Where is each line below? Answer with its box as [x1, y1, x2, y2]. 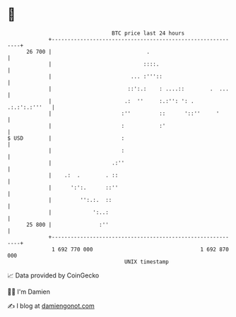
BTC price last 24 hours [112, 30, 185, 37]
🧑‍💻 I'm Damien [7, 287, 51, 296]
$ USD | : [7, 134, 125, 142]
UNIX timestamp [124, 258, 170, 265]
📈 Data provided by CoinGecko [7, 271, 100, 280]
